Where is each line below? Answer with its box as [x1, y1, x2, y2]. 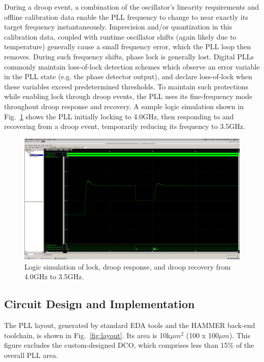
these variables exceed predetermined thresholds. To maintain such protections [4, 81, 248, 91]
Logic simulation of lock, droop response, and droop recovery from [24, 261, 231, 272]
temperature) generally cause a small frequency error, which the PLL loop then [4, 41, 251, 52]
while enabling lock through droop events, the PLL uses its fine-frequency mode [4, 91, 253, 102]
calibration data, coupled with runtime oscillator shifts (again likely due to [4, 31, 237, 42]
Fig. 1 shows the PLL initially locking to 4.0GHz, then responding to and [4, 111, 234, 121]
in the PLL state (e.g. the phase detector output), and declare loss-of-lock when [4, 71, 252, 82]
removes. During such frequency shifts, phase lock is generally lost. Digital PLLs [4, 51, 254, 61]
